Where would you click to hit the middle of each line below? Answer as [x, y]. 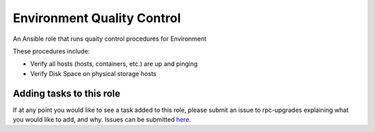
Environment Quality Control [97, 18]
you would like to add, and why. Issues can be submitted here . [102, 120]
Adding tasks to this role [67, 93]
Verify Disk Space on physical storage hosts [93, 73]
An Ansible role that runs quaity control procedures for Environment [110, 39]
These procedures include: [51, 51]
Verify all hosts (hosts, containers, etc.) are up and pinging [114, 64]
